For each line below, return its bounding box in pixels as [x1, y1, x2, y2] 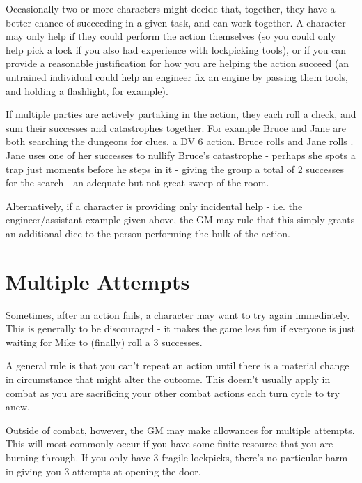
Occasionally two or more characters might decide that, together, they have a [6, 1, 336, 15]
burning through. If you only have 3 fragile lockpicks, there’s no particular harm [6, 449, 348, 464]
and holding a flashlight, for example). [6, 83, 168, 98]
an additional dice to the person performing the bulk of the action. [6, 225, 290, 240]
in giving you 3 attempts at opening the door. [6, 463, 201, 478]
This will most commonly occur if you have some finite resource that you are [6, 436, 333, 451]
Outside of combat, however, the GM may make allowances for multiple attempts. [6, 422, 355, 437]
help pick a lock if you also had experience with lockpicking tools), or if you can [6, 42, 347, 57]
